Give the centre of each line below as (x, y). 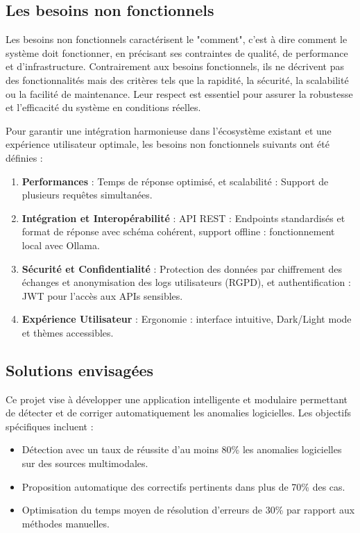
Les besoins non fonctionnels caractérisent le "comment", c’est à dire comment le (177, 39)
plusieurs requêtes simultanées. (87, 195)
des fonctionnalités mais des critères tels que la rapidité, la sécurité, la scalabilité (177, 79)
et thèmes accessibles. (68, 332)
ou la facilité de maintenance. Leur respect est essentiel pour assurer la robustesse (179, 93)
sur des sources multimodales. (85, 463)
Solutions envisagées (80, 370)
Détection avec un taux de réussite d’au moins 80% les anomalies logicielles (182, 449)
